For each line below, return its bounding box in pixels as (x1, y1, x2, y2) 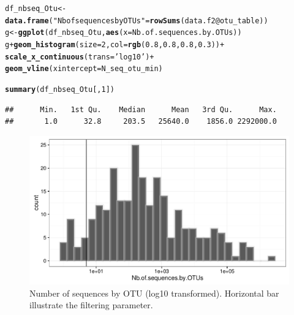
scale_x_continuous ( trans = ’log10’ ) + (5, 52, 154, 61)
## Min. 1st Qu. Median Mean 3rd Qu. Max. (5, 105, 277, 114)
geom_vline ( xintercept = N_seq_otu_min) (5, 64, 163, 74)
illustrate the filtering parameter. (29, 298, 153, 311)
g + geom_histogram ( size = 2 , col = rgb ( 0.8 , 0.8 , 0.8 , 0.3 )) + (5, 40, 225, 49)
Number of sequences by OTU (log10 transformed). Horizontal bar (29, 286, 279, 299)
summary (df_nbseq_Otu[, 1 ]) (5, 85, 115, 94)
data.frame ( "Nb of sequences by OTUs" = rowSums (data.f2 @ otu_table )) (5, 16, 268, 25)
